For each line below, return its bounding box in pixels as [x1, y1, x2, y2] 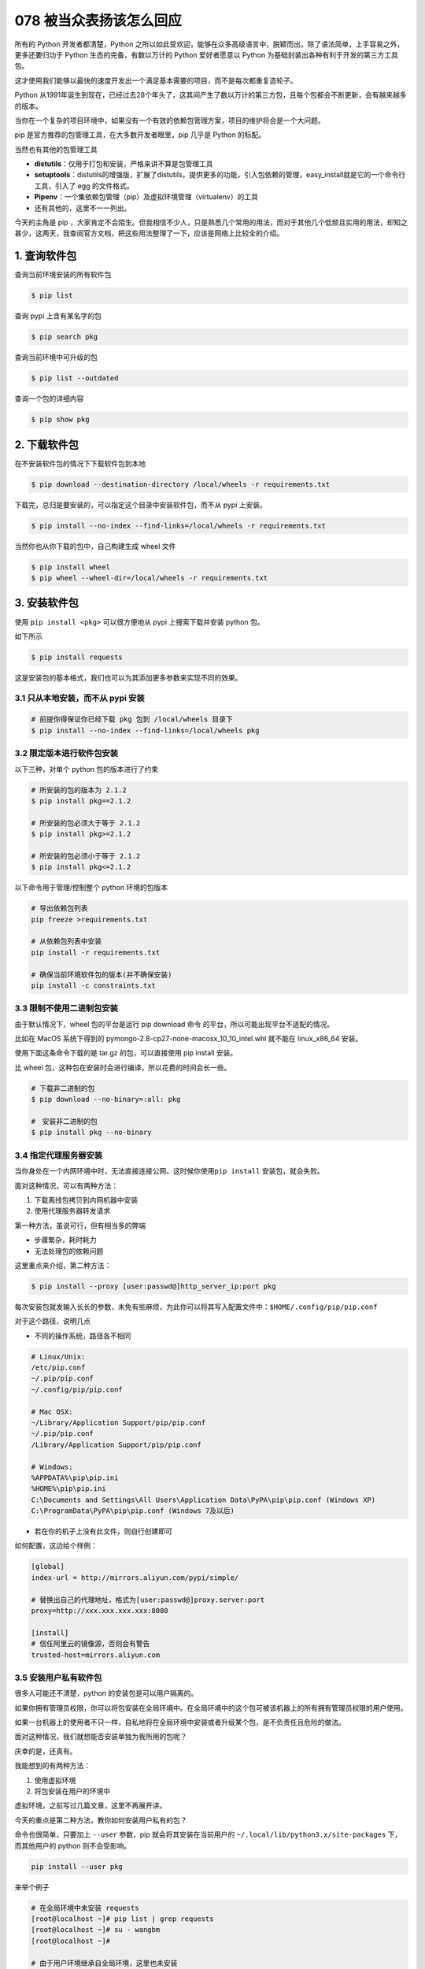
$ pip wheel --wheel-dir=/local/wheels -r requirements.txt [31, 573, 268, 583]
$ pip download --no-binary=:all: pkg [31, 1095, 181, 1104]
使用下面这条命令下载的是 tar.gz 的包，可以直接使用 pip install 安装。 [14, 1048, 238, 1058]
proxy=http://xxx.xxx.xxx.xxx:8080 [31, 1607, 168, 1615]
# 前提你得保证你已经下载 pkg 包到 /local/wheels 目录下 [31, 715, 234, 724]
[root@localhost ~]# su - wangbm [31, 1926, 161, 1934]
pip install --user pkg [31, 1862, 124, 1871]
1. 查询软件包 [14, 249, 77, 263]
